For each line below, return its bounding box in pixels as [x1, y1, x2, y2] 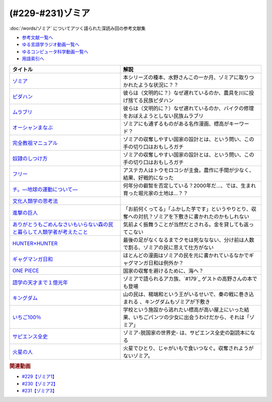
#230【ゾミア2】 [22, 380, 58, 386]
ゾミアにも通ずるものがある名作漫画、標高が [123, 120, 229, 127]
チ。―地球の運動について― [12, 186, 78, 193]
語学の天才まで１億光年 [12, 279, 68, 286]
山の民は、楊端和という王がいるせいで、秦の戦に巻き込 [123, 290, 254, 297]
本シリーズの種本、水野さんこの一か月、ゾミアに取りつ [123, 74, 254, 81]
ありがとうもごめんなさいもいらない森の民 [12, 221, 113, 228]
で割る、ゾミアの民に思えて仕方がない [123, 244, 214, 251]
